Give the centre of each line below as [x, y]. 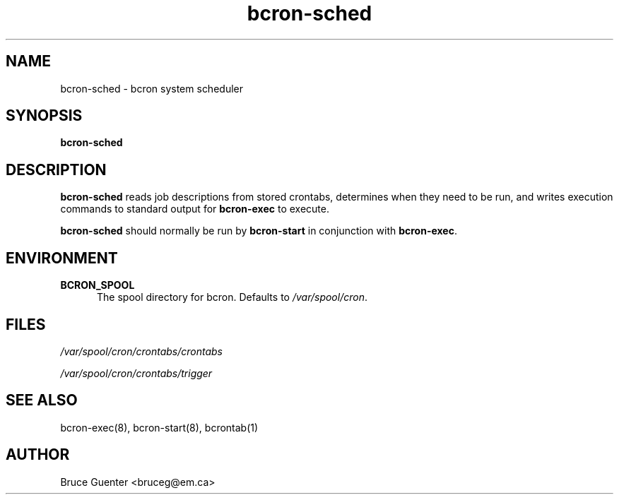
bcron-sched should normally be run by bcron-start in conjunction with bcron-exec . [259, 231]
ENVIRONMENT [62, 258]
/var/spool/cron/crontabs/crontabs [141, 351]
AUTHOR [38, 455]
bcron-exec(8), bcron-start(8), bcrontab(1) [159, 427]
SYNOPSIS [44, 116]
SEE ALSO [42, 400]
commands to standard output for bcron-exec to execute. [195, 209]
